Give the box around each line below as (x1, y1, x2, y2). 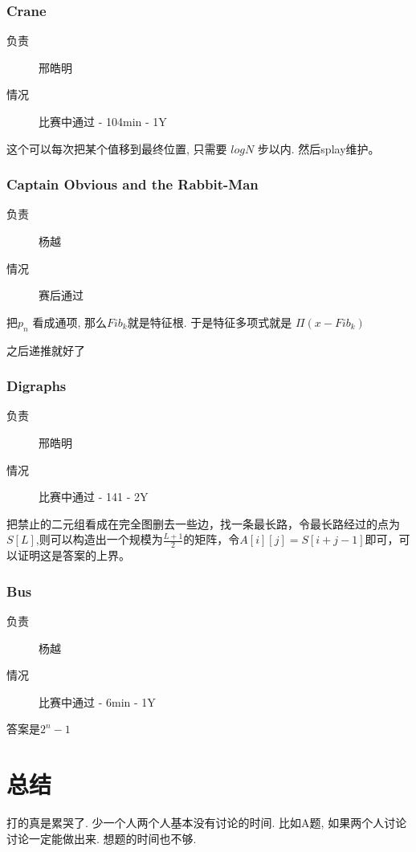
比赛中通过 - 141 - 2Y (39, 488, 149, 505)
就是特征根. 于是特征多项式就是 (127, 313, 292, 330)
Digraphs (6, 376, 67, 396)
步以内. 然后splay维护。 (257, 140, 380, 157)
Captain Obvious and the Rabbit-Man (6, 174, 259, 194)
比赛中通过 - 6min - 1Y (39, 693, 156, 710)
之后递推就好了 (6, 341, 85, 358)
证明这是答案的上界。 (17, 547, 130, 564)
